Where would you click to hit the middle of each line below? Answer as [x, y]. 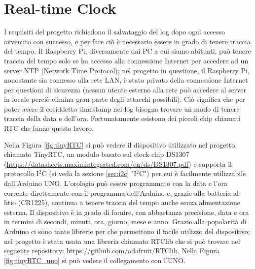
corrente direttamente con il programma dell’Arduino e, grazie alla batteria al [121, 193]
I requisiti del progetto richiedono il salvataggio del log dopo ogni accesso [115, 32]
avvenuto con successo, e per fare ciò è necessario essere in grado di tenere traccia [127, 41]
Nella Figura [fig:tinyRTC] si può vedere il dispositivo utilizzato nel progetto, [121, 144]
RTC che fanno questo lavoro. [49, 128]
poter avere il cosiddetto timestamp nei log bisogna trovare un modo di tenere [122, 108]
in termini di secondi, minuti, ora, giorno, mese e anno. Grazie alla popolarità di [125, 222]
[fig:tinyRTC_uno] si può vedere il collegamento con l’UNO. [95, 260]
